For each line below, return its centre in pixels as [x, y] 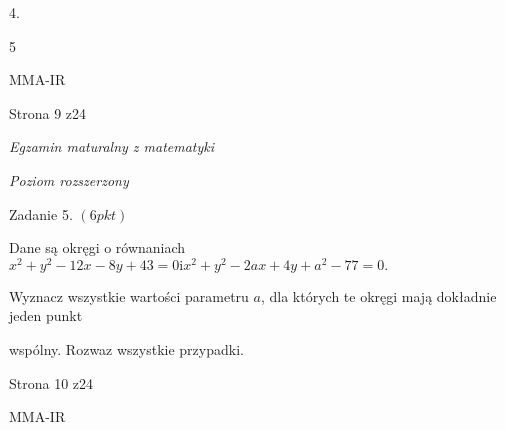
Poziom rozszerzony [69, 179]
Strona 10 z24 [51, 382]
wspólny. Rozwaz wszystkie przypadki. [126, 349]
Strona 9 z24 [48, 112]
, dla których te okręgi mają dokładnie [378, 295]
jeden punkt [46, 315]
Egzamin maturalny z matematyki [112, 146]
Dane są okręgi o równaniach [97, 247]
